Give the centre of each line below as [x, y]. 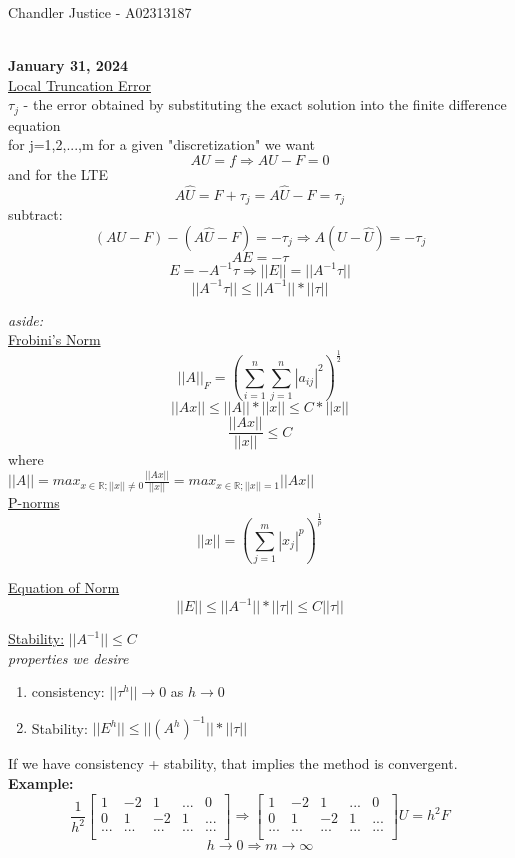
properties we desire [68, 657]
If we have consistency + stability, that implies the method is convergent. [233, 763]
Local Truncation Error [79, 84]
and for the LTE [58, 174]
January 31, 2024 [68, 65]
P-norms [34, 502]
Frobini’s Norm [54, 339]
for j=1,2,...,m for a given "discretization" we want [162, 144]
